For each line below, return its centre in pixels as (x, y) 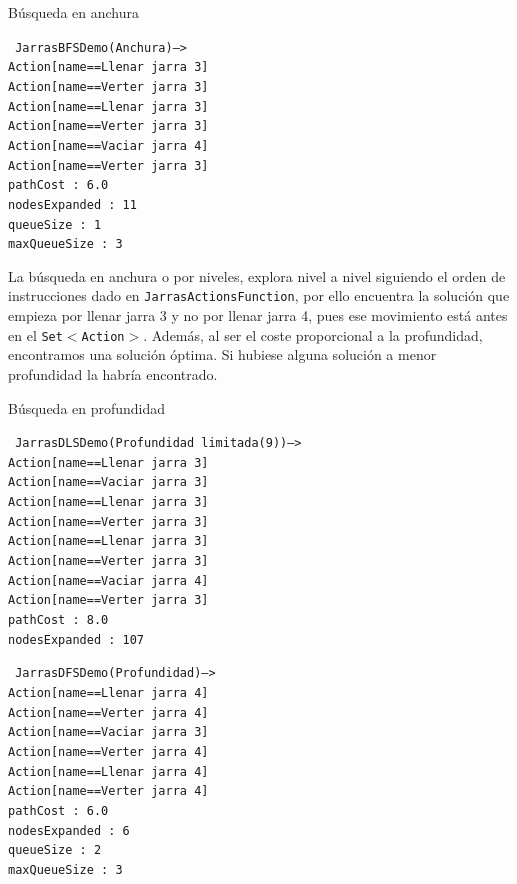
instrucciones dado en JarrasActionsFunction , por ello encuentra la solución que (259, 295)
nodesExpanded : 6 (69, 830)
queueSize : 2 (55, 850)
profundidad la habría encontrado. (113, 373)
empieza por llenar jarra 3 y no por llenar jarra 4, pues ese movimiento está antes (258, 315)
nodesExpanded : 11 (72, 204)
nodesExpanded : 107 (76, 639)
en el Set (35, 334)
